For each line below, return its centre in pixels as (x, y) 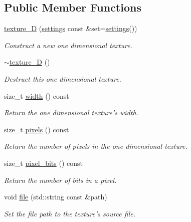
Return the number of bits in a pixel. (60, 180)
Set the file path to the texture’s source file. (70, 213)
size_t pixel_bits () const (43, 163)
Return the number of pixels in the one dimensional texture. (96, 146)
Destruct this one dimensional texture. (63, 78)
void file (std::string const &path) (56, 197)
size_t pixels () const (37, 129)
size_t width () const (37, 95)
